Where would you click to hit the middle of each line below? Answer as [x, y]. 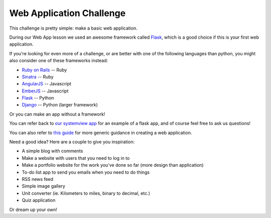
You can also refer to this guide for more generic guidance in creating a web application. [101, 133]
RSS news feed [38, 179]
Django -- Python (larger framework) [60, 105]
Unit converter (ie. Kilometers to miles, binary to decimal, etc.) [86, 193]
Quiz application [39, 200]
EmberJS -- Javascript [45, 91]
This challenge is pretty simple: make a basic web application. [73, 28]
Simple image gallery [43, 186]
